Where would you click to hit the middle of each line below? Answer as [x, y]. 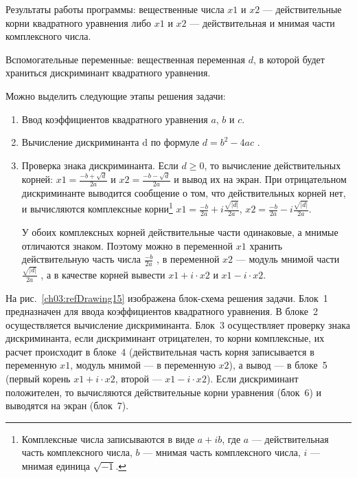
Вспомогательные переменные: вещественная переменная [125, 59]
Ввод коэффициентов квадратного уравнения [115, 119]
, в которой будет [289, 59]
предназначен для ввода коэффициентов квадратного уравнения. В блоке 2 [162, 311]
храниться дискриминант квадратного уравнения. [108, 73]
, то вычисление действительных [273, 165]
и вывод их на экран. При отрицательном [260, 179]
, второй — [138, 379]
